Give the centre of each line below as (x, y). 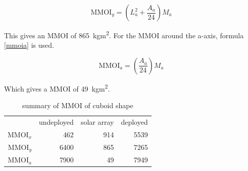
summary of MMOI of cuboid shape (78, 105)
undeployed (56, 121)
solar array (97, 121)
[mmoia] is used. (29, 45)
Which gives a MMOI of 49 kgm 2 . (57, 88)
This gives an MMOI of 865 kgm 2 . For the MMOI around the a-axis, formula (124, 34)
